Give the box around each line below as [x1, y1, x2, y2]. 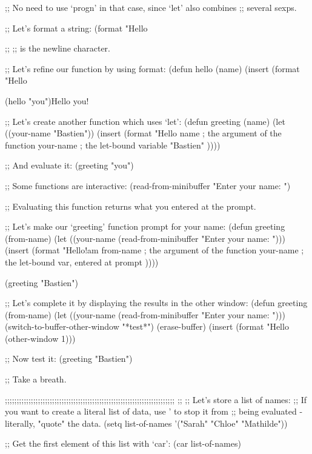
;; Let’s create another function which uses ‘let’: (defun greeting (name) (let [5, 115, 285, 127]
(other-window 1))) [5, 332, 76, 344]
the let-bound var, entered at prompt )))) [5, 255, 159, 268]
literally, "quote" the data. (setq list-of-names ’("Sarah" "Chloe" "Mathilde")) [5, 416, 288, 429]
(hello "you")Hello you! [5, 94, 89, 107]
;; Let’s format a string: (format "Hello [5, 21, 148, 34]
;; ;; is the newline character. [5, 42, 110, 55]
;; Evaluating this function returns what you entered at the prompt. [5, 199, 256, 212]
